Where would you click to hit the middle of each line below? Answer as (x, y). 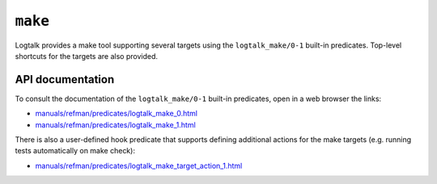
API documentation (65, 79)
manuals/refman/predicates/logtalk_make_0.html (117, 114)
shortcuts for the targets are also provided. (86, 56)
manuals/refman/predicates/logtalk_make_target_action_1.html (139, 165)
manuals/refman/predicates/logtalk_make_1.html (115, 124)
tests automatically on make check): (75, 151)
